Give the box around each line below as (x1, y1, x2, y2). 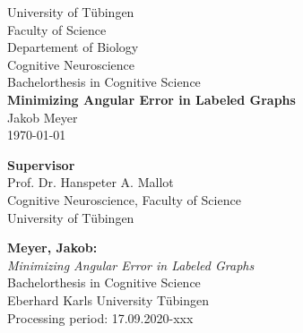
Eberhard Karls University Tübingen (7, 290, 210, 309)
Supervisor (7, 155, 75, 174)
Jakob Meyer (7, 107, 78, 126)
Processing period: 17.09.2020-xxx (7, 308, 194, 327)
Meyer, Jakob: (7, 238, 98, 257)
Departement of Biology (7, 38, 139, 56)
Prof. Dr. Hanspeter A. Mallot (7, 173, 174, 192)
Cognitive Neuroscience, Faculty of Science (7, 190, 241, 209)
